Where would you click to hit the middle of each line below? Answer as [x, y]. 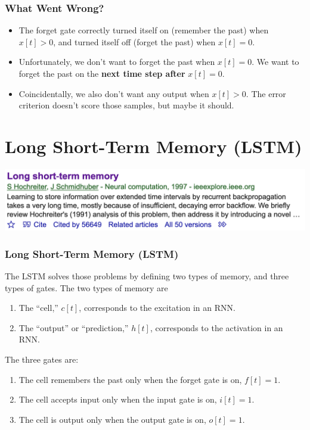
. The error [266, 93]
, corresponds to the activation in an [216, 327]
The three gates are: [42, 359]
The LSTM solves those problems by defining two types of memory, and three [147, 276]
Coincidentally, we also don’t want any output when [114, 93]
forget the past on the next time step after [102, 73]
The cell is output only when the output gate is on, [112, 419]
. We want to [275, 62]
